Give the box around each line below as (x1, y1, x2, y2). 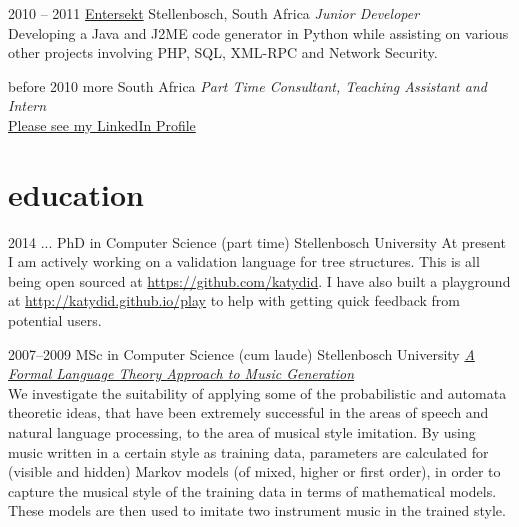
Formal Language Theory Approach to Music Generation (8, 363, 355, 384)
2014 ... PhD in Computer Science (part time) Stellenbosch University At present (8, 231, 506, 252)
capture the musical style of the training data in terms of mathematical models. (8, 480, 497, 501)
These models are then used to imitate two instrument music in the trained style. (8, 500, 506, 521)
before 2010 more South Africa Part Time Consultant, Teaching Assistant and (8, 75, 487, 96)
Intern (8, 95, 47, 116)
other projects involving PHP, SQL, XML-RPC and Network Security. (8, 42, 438, 63)
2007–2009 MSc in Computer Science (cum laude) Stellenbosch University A (8, 343, 475, 364)
